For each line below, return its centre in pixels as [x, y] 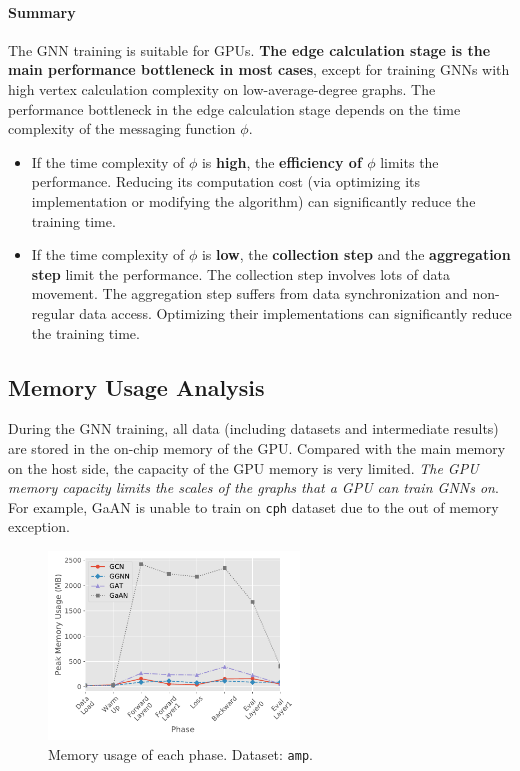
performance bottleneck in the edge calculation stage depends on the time [234, 108]
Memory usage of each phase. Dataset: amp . [180, 753]
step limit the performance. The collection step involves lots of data [240, 273]
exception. [39, 526]
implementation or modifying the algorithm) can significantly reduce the [253, 200]
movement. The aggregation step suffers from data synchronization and [249, 293]
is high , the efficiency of [281, 161]
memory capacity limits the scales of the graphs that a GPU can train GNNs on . [253, 487]
